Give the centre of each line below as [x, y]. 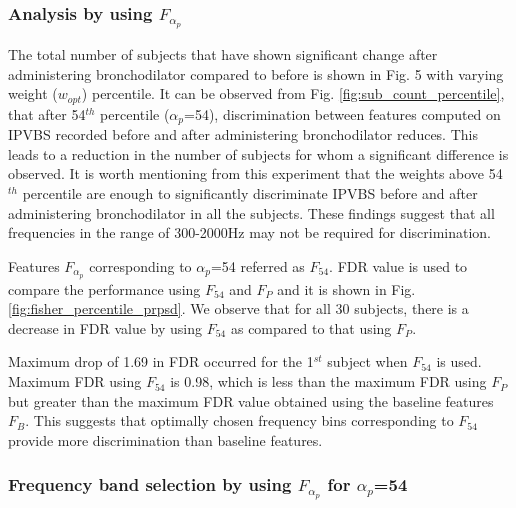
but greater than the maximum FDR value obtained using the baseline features [251, 400]
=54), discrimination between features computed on [342, 113]
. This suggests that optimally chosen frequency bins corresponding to [239, 420]
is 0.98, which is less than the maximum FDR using [328, 381]
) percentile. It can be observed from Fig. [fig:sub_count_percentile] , [293, 93]
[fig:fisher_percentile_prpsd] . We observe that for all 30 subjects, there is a [238, 308]
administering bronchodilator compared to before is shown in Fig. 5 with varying [256, 73]
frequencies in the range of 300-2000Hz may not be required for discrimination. [250, 232]
